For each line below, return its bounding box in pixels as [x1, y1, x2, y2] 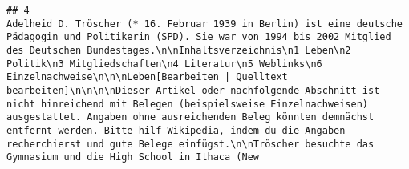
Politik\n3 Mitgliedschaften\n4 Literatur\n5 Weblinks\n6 [6, 58, 322, 70]
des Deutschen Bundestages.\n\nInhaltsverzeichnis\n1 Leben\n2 [6, 44, 351, 56]
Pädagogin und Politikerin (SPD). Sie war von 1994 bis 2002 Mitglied [6, 31, 391, 43]
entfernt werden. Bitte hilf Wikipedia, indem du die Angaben [6, 124, 346, 136]
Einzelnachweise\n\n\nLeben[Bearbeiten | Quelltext [6, 71, 288, 83]
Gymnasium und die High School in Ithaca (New [6, 151, 259, 163]
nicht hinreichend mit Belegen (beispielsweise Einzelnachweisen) [6, 98, 369, 110]
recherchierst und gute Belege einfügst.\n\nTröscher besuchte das [6, 138, 375, 150]
